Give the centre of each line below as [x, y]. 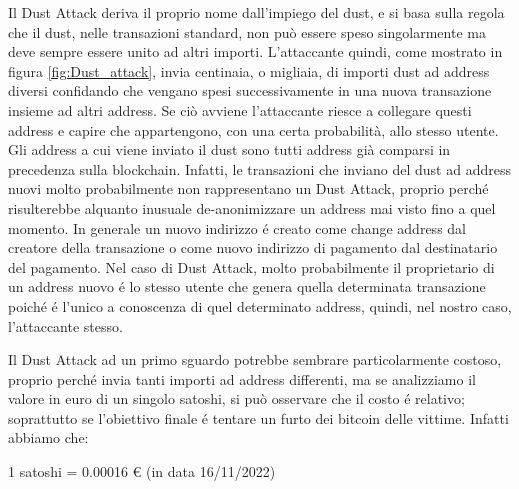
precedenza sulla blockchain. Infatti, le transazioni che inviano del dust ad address [259, 168]
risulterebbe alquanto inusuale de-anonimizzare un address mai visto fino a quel [252, 207]
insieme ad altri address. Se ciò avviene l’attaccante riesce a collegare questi [240, 109]
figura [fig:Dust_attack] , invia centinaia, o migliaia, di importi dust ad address [249, 70]
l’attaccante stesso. [65, 325]
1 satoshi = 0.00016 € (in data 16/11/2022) [142, 471]
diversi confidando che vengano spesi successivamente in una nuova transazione [250, 90]
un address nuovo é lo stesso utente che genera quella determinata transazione [247, 286]
